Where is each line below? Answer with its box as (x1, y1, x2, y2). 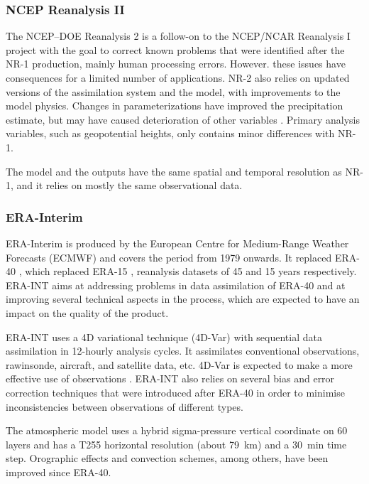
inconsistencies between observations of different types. (6, 399, 243, 414)
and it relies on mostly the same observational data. (16, 178, 243, 193)
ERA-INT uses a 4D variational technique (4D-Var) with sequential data (6, 329, 322, 344)
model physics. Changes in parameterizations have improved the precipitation (6, 98, 343, 113)
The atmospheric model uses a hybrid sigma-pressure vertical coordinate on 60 (6, 423, 348, 438)
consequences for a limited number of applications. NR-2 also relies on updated (6, 70, 350, 85)
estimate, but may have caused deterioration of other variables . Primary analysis (6, 112, 360, 127)
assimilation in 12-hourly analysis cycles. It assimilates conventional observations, (6, 343, 360, 358)
